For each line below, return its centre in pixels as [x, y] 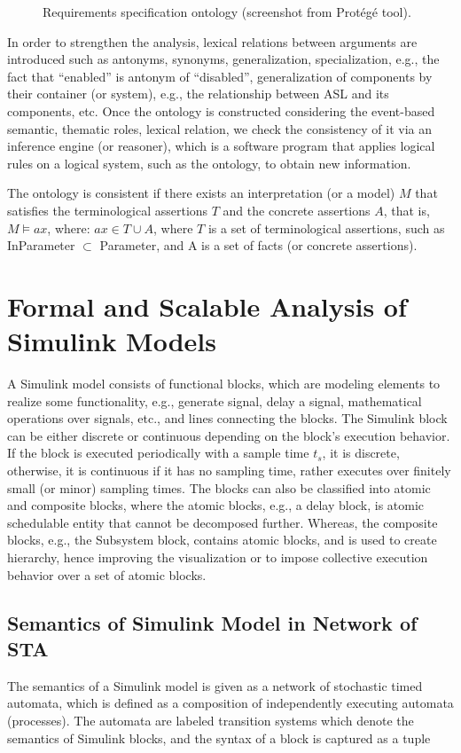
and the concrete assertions [297, 210]
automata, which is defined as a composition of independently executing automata [230, 703]
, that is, [406, 210]
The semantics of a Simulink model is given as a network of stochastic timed [215, 685]
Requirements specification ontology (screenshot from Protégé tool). [227, 12]
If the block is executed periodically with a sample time [158, 453]
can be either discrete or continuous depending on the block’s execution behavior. [229, 435]
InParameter [41, 245]
